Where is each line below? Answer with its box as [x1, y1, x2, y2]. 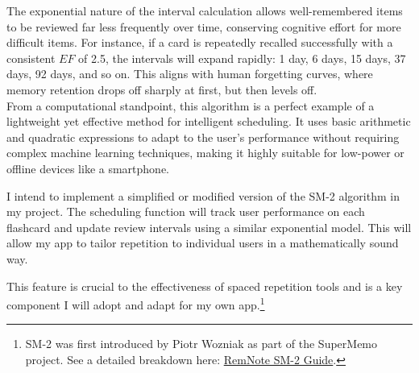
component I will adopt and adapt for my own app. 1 [6, 294, 265, 313]
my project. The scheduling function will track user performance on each [6, 203, 365, 220]
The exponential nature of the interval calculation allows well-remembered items [6, 2, 403, 19]
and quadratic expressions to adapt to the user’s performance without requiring [6, 128, 400, 145]
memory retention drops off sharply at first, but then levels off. [6, 81, 317, 97]
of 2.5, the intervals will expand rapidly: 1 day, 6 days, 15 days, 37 [78, 49, 406, 66]
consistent [6, 49, 56, 66]
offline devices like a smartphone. [6, 160, 170, 176]
